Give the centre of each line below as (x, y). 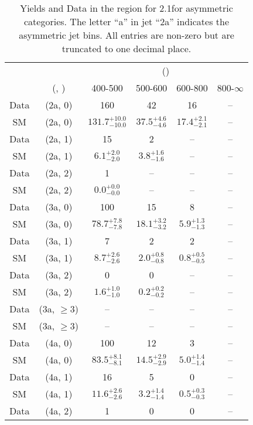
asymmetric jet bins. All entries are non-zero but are (126, 35)
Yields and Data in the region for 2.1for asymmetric (126, 8)
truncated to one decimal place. (126, 48)
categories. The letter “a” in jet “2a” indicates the (126, 21)
